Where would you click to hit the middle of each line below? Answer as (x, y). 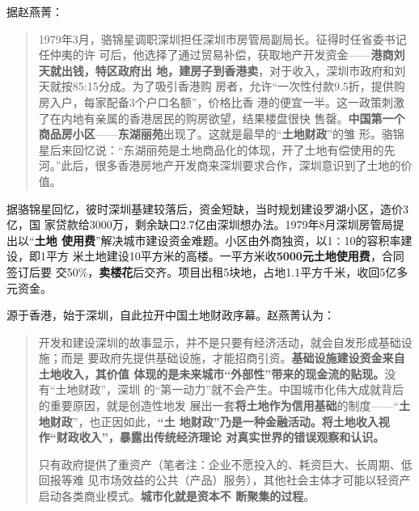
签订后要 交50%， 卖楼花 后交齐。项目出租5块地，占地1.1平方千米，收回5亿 (202, 271)
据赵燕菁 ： (35, 11)
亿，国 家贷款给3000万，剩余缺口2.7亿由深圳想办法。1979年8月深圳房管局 (200, 224)
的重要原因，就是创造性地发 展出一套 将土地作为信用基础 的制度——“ (219, 405)
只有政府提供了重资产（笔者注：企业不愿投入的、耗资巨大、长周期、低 (225, 464)
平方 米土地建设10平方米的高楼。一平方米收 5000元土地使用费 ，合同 (225, 256)
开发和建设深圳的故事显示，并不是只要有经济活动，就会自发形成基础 (220, 342)
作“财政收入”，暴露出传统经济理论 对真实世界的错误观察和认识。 (212, 437)
